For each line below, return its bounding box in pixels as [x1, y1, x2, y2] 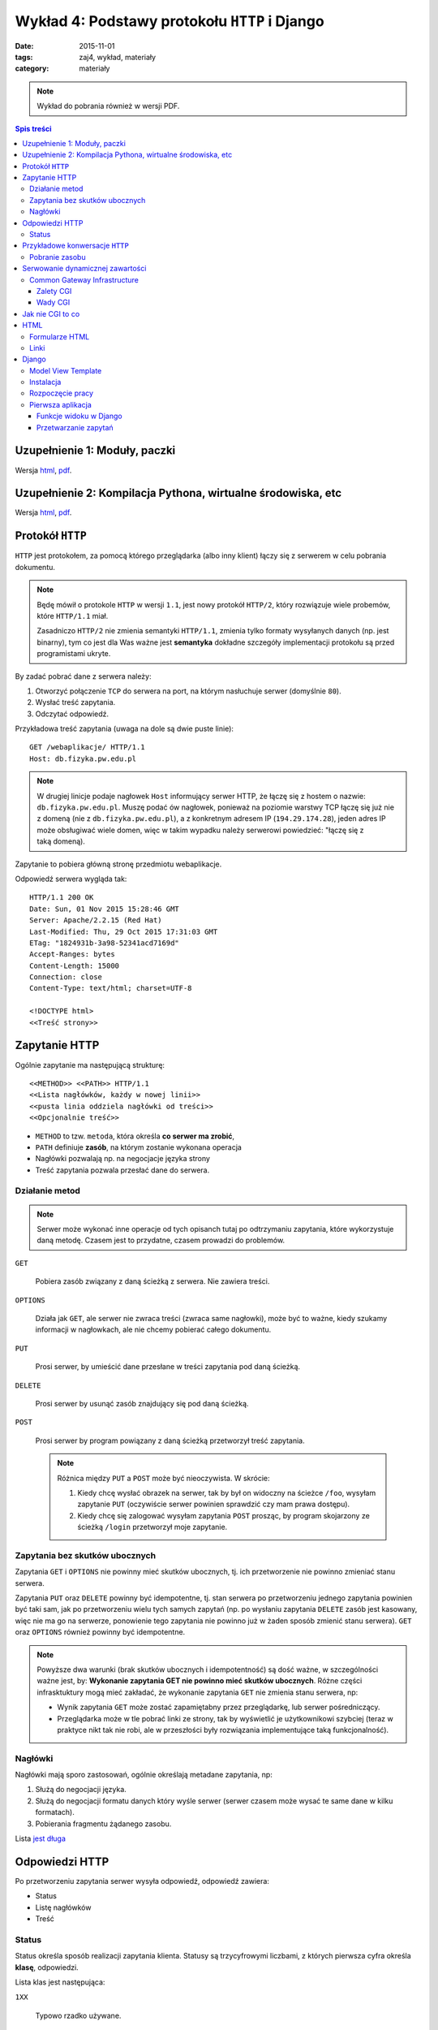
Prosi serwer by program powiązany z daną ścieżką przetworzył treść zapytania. [35, 1436, 305, 1445]
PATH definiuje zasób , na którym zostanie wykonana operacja [35, 1142, 243, 1152]
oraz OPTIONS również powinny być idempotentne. [15, 1627, 186, 1637]
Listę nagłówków [35, 1903, 92, 1912]
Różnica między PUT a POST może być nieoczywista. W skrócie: [57, 1473, 271, 1483]
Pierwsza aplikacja [29, 400, 92, 409]
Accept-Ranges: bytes [29, 950, 115, 959]
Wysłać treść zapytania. [35, 698, 116, 707]
